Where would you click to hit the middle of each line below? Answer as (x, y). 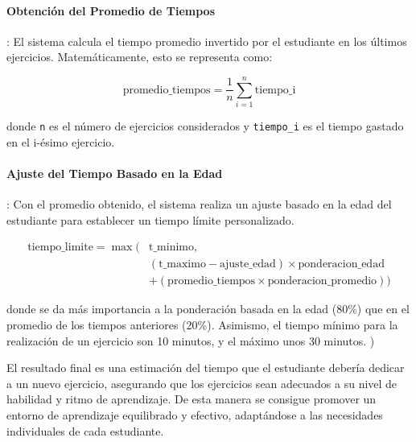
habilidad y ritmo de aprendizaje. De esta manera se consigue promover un (192, 399)
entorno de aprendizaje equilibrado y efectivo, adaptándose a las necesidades (195, 415)
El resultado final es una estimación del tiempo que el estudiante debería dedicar (206, 368)
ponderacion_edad (341, 264)
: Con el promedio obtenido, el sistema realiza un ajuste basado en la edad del (199, 204)
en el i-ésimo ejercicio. (61, 141)
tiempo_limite (60, 248)
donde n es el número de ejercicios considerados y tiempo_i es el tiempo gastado (205, 126)
